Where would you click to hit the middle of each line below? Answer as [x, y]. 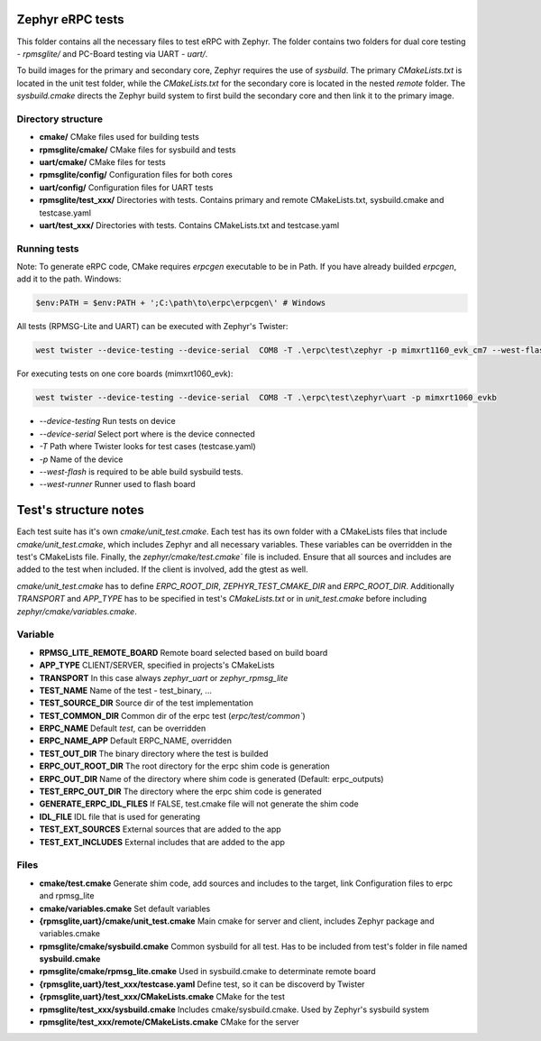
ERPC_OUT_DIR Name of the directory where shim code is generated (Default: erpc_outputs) [211, 778]
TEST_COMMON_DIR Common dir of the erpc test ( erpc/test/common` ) [172, 715]
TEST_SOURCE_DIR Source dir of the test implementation [147, 703]
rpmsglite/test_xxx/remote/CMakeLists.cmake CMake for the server [169, 1022]
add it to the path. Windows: [69, 279]
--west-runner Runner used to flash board [117, 484]
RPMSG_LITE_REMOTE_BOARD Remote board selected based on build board [183, 652]
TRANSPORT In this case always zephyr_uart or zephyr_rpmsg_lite [164, 677]
